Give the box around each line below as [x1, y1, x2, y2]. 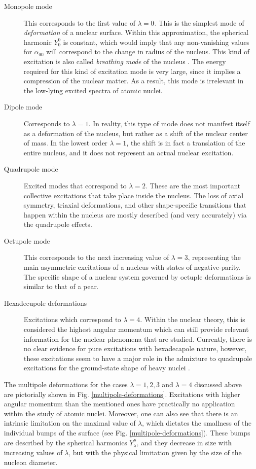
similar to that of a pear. [24, 281, 99, 291]
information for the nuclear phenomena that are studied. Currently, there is [24, 333, 252, 344]
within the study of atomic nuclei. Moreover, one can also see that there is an [4, 408, 238, 418]
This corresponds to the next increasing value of [24, 252, 169, 262]
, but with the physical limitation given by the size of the [69, 447, 242, 457]
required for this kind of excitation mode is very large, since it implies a [24, 66, 241, 76]
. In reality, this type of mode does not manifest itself [88, 118, 250, 128]
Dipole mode [4, 102, 42, 112]
